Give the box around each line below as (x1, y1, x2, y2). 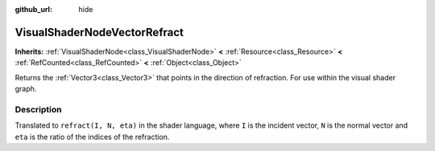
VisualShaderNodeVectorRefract (14, 25, 184, 39)
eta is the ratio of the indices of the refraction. (14, 132, 170, 141)
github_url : (14, 5, 52, 14)
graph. (14, 84, 37, 94)
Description (14, 104, 62, 115)
